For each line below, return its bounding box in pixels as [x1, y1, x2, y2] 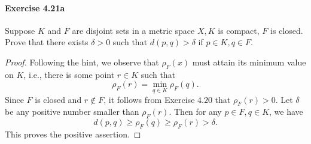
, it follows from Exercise [103, 93, 195, 105]
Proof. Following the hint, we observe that [5, 55, 159, 68]
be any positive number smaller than [5, 105, 139, 118]
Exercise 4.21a [5, 1, 65, 14]
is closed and [35, 93, 82, 105]
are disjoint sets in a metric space [72, 24, 195, 36]
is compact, [218, 24, 260, 36]
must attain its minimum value [192, 55, 306, 68]
